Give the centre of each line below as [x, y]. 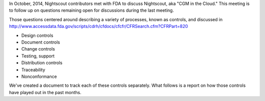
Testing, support [38, 56]
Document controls [41, 42]
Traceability [33, 70]
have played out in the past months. [45, 92]
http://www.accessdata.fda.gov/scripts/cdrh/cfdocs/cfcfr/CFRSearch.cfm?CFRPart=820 [99, 26]
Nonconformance [39, 76]
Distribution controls [42, 63]
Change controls [38, 49]
